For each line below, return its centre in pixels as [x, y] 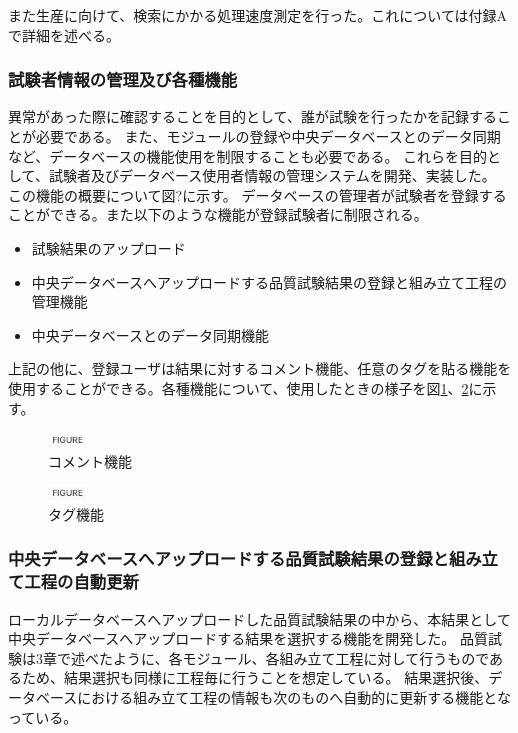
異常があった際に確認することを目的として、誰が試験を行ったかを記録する [252, 116]
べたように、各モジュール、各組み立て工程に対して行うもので [287, 657]
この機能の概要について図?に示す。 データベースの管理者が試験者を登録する [257, 194]
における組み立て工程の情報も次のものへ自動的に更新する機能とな [294, 697]
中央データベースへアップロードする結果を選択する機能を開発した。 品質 [248, 638]
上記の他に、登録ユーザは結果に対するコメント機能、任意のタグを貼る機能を [260, 368]
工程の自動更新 [81, 581]
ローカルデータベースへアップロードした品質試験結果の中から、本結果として [259, 618]
